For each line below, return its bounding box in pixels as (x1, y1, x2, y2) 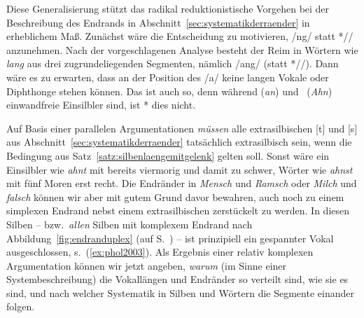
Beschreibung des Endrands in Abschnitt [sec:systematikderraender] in (6, 15, 310, 29)
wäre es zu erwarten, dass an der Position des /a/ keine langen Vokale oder (6, 69, 329, 84)
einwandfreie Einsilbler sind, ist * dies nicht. (6, 97, 196, 112)
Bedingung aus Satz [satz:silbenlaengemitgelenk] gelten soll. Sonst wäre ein (6, 148, 330, 163)
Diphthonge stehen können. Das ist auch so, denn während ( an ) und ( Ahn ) (6, 83, 332, 98)
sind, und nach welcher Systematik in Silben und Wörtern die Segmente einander (6, 285, 354, 300)
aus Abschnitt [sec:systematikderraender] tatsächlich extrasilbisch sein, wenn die (6, 134, 352, 149)
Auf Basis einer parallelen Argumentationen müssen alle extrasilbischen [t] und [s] (6, 120, 358, 135)
